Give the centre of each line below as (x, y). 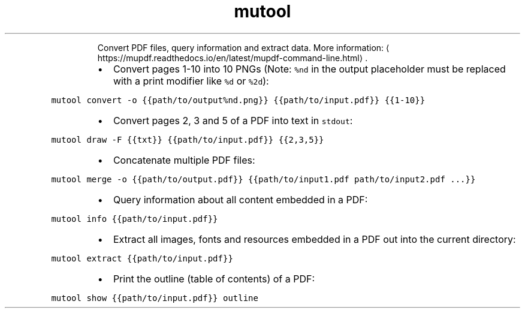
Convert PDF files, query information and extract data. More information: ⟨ (243, 47)
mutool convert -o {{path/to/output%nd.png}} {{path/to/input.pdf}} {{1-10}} (238, 100)
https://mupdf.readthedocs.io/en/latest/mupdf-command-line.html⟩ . (233, 58)
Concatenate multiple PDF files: (184, 160)
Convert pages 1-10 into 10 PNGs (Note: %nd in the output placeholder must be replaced (309, 69)
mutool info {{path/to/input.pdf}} (135, 219)
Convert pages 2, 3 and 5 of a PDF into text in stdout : (233, 120)
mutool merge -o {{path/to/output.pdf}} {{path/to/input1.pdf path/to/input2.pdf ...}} (263, 179)
